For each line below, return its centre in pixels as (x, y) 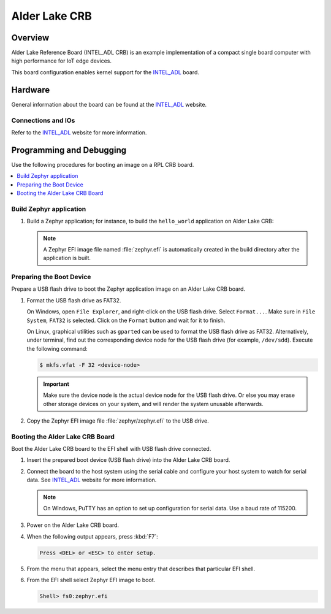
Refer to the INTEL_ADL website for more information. (79, 132)
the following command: (57, 348)
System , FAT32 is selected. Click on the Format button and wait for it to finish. (126, 320)
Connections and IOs (43, 120)
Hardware (31, 90)
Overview (30, 38)
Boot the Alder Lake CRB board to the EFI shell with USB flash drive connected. (111, 449)
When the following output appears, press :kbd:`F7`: (93, 536)
